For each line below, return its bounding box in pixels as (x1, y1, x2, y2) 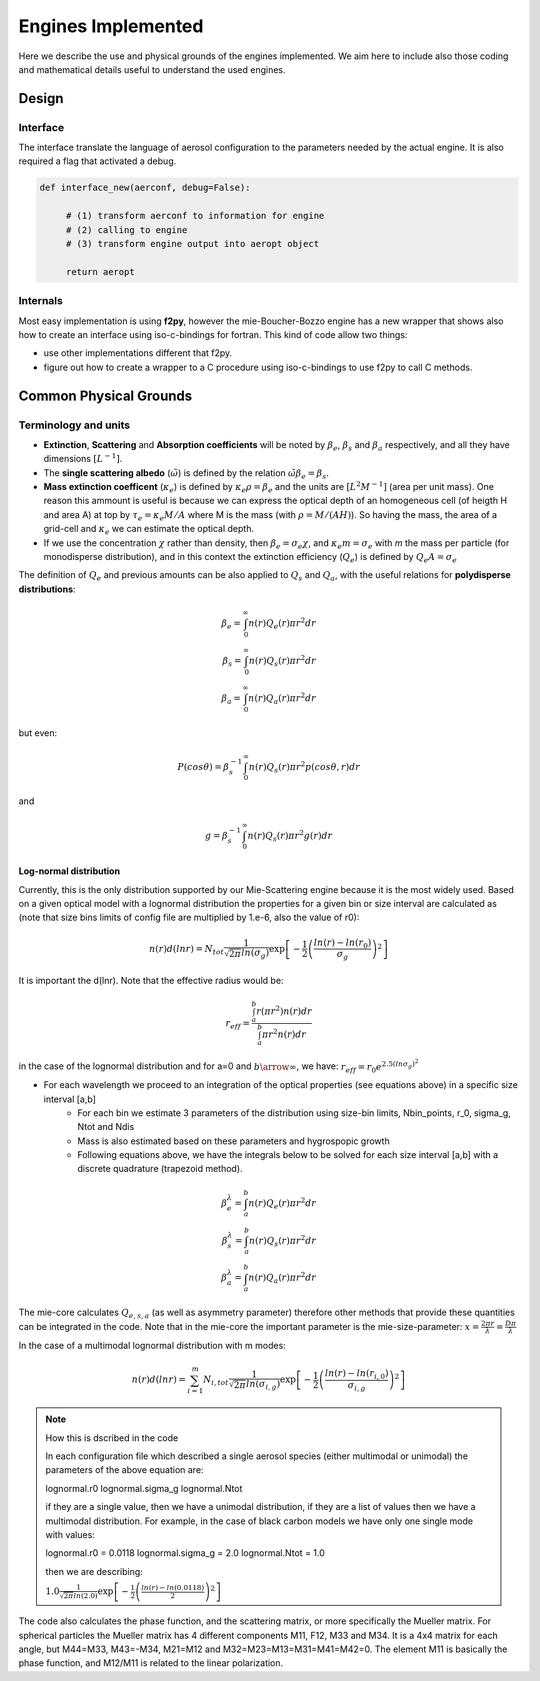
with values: (45, 1528, 95, 1540)
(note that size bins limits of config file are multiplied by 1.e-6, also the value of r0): (18, 911, 360, 924)
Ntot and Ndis (77, 1121, 135, 1133)
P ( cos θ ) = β (176, 761, 230, 772)
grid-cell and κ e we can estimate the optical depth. (43, 523, 255, 537)
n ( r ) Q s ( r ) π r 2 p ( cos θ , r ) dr (248, 760, 361, 775)
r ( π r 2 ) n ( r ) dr (256, 1004, 312, 1017)
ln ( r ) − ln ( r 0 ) (313, 936, 372, 950)
